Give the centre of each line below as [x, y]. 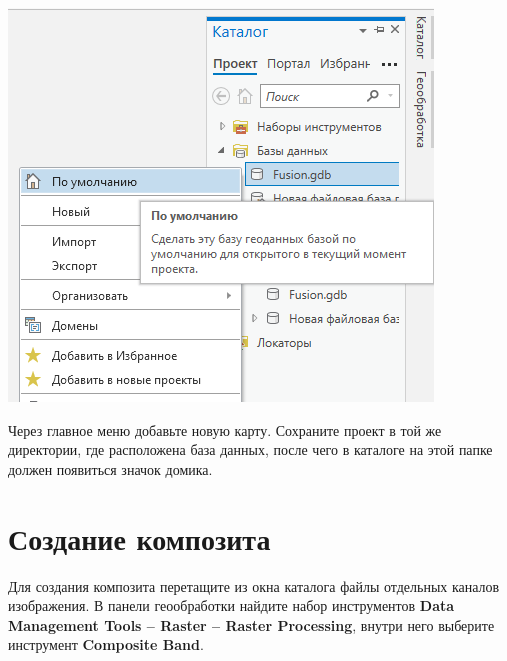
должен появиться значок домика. [110, 468]
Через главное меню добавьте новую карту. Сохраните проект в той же [225, 429]
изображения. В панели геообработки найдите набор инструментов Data [231, 605]
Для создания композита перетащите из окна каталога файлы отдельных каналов [254, 585]
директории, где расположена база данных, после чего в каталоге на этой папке [250, 449]
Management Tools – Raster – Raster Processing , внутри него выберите [251, 624]
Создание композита [139, 537]
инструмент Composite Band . [106, 644]
